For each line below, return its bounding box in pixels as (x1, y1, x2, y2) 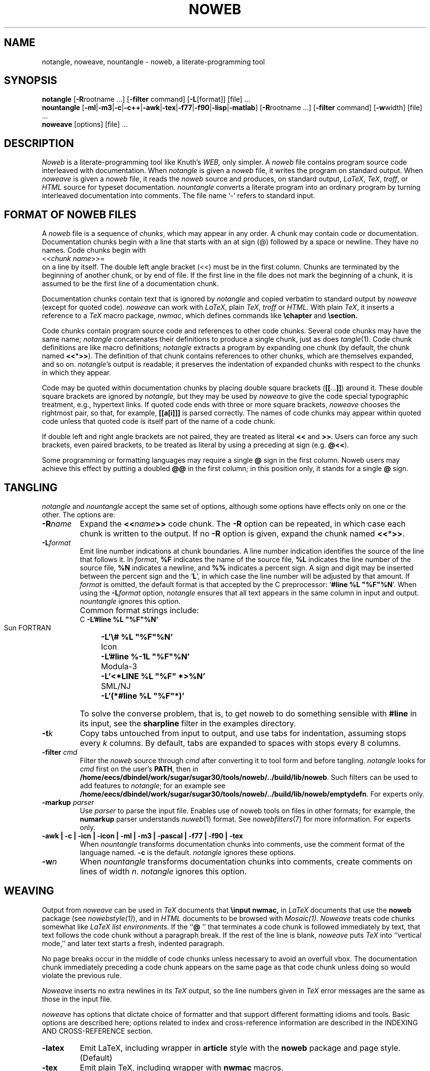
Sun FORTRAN (4, 623, 51, 632)
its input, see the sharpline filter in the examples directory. (80, 718, 296, 728)
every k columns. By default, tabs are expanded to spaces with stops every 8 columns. (80, 738, 401, 748)
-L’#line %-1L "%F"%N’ (101, 651, 190, 661)
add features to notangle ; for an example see (80, 781, 225, 790)
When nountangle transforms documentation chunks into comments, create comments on (80, 856, 413, 866)
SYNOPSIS (4, 74, 57, 87)
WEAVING (4, 885, 54, 897)
